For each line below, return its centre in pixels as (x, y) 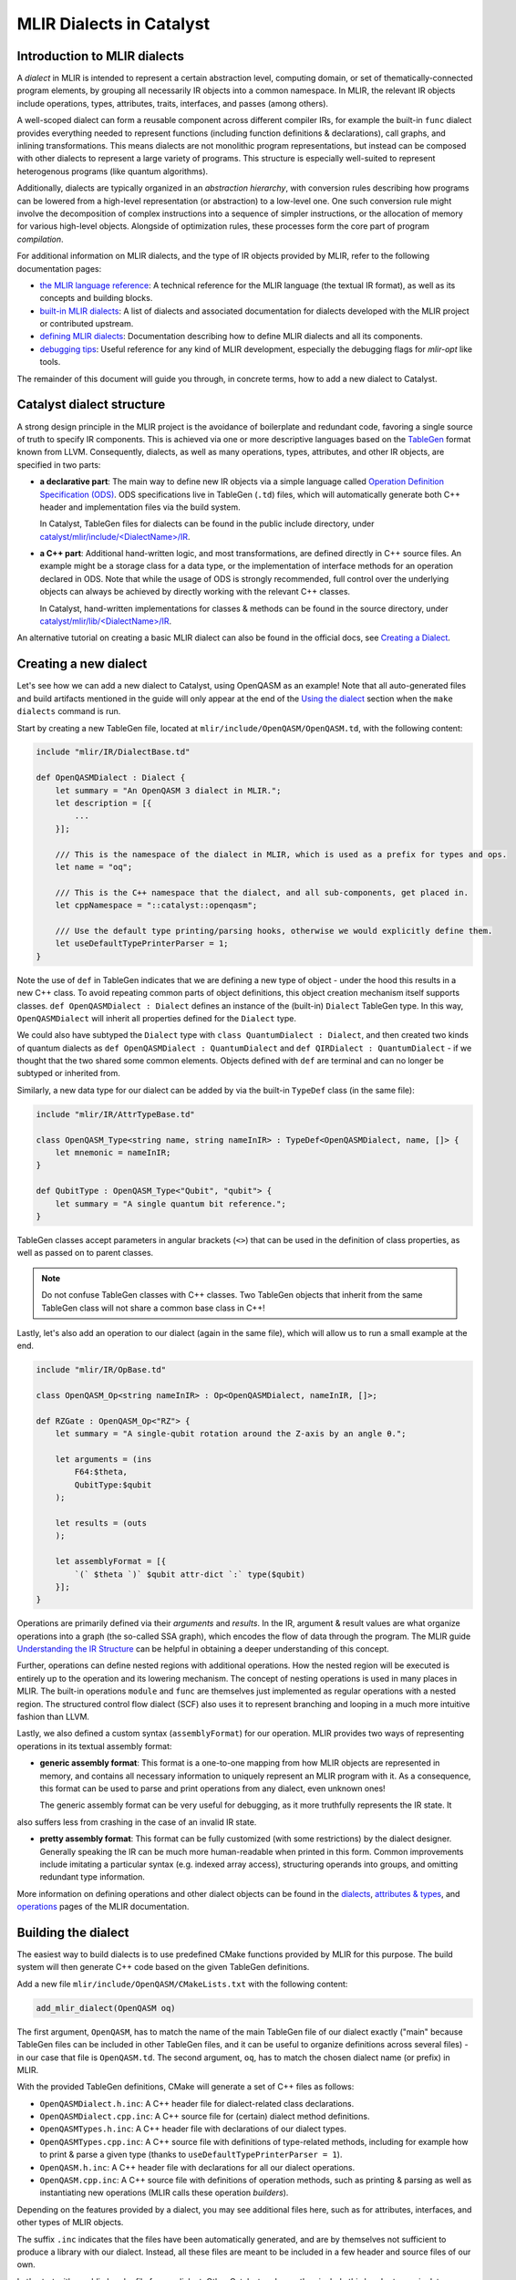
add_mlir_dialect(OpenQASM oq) (106, 2008)
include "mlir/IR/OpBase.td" (101, 1370)
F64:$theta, (101, 1472)
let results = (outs (101, 1523)
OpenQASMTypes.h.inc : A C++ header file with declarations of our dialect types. (193, 2129)
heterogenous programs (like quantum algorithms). (113, 171)
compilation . (40, 239)
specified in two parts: (59, 464)
